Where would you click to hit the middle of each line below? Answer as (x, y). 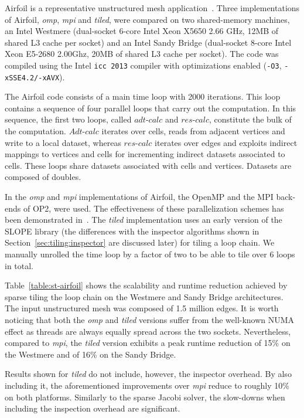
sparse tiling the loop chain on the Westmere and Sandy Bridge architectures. (144, 296)
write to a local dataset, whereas (63, 142)
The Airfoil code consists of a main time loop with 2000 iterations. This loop (143, 96)
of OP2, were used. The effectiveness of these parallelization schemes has (153, 208)
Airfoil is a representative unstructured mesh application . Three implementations (152, 8)
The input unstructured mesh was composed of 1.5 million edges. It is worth (142, 308)
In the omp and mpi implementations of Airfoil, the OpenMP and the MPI (139, 197)
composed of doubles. (43, 177)
